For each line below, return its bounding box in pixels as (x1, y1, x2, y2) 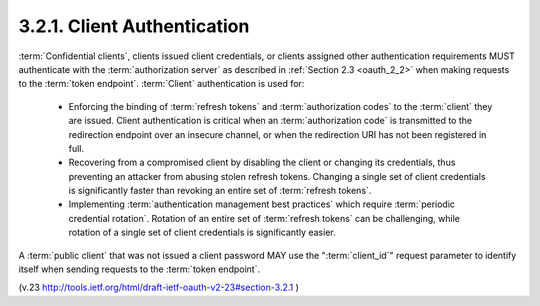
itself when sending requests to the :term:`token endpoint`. (18, 263, 260, 275)
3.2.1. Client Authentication (18, 15, 250, 37)
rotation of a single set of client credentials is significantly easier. (68, 226, 336, 239)
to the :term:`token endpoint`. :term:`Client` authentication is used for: (18, 78, 305, 90)
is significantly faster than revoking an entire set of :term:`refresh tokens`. (68, 185, 372, 197)
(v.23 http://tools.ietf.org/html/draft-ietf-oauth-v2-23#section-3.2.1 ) (18, 281, 300, 294)
